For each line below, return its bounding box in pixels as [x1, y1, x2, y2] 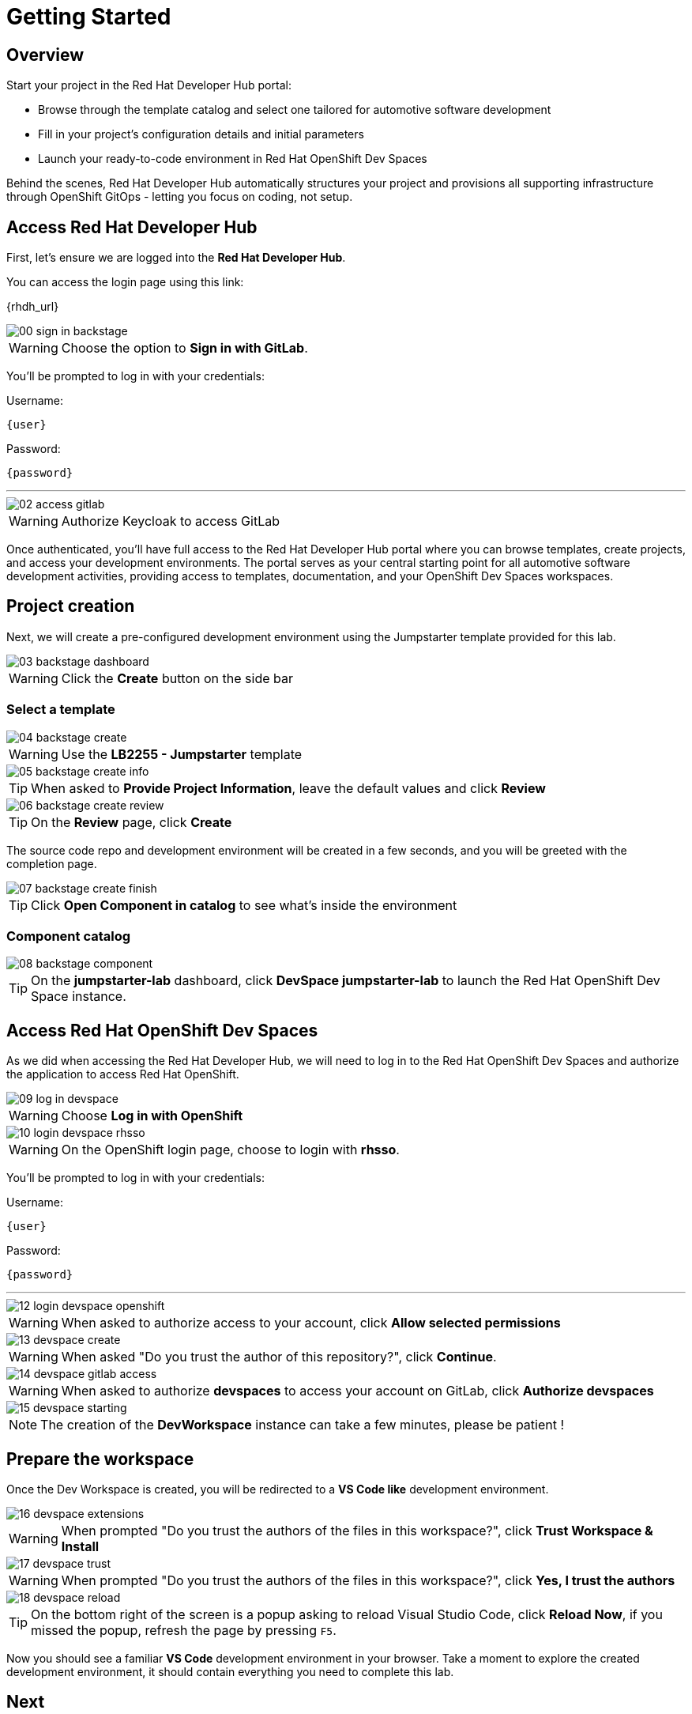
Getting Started [6, 3, 171, 30]
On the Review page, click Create [31, 814, 232, 830]
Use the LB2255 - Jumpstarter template [61, 746, 303, 762]
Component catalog [6, 927, 131, 944]
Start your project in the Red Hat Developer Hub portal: [6, 78, 291, 92]
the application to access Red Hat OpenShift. [6, 1067, 239, 1082]
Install [61, 1538, 100, 1555]
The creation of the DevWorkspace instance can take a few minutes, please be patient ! [40, 1417, 565, 1433]
